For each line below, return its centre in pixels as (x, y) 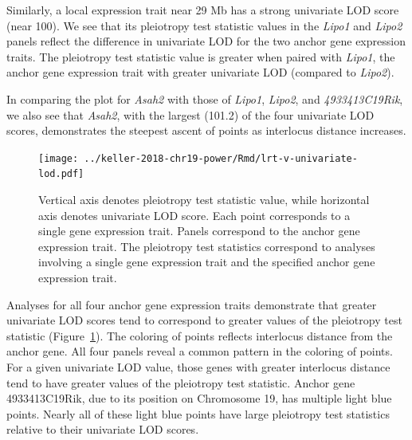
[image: (59, 158)
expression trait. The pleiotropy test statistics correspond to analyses (207, 246)
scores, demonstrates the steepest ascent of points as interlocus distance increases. (206, 130)
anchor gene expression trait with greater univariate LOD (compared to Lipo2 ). (200, 72)
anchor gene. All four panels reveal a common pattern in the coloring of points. (200, 351)
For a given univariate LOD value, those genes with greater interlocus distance (198, 367)
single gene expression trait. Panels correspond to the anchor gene (199, 231)
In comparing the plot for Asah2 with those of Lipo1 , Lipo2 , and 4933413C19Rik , (205, 98)
